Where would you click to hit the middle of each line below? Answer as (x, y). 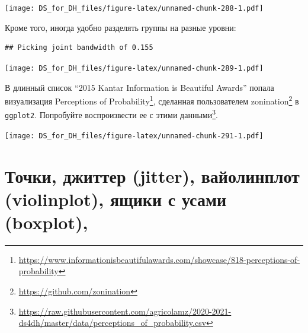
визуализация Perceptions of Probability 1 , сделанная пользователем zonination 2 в (152, 100)
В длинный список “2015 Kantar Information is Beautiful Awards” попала (139, 87)
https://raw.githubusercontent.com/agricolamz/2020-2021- (125, 311)
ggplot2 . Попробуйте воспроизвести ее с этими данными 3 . (111, 114)
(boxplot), (46, 222)
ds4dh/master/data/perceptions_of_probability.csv (113, 323)
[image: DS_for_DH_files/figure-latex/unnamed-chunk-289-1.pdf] (134, 68)
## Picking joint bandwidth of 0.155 (79, 48)
